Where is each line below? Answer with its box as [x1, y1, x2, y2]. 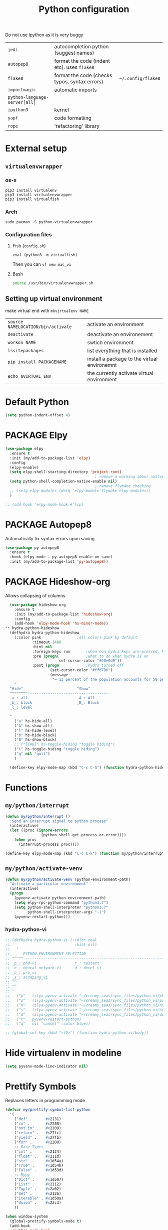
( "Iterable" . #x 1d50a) [14, 1195, 64, 1201]
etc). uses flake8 [54, 64, 94, 71]
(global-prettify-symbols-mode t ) [9, 1219, 81, 1224]
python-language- [7, 94, 49, 100]
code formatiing [54, 114, 91, 121]
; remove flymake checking [94, 484, 151, 489]
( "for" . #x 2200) [14, 1140, 61, 1145]
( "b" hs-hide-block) [14, 732, 57, 738]
